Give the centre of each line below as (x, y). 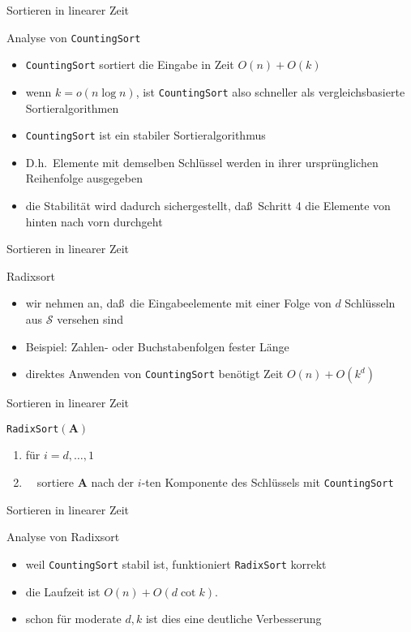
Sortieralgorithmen (72, 107)
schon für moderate (73, 619)
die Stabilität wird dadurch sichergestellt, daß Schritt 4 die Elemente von (208, 205)
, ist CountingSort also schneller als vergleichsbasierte (270, 91)
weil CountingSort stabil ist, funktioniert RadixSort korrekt (176, 563)
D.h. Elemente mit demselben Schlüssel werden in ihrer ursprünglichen (202, 162)
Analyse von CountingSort (74, 37)
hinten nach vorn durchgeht (94, 221)
